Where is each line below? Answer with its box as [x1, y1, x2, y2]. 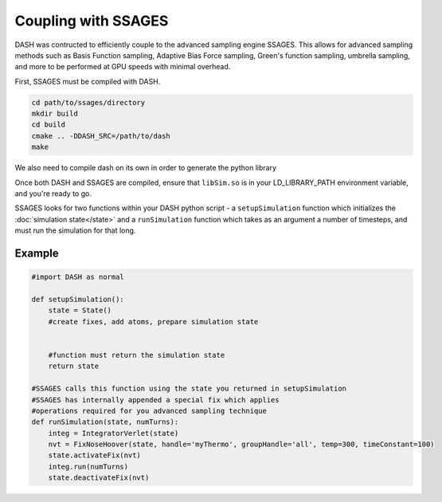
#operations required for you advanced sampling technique [31, 406, 267, 415]
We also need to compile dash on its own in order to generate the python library [14, 163, 276, 173]
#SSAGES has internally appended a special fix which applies [31, 395, 280, 404]
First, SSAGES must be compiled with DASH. [14, 76, 161, 86]
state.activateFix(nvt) [48, 451, 141, 460]
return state [48, 362, 100, 371]
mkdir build [31, 109, 79, 119]
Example [14, 247, 59, 261]
